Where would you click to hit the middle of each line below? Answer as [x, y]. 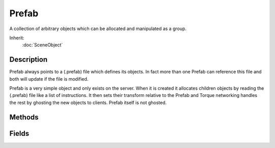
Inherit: [17, 38]
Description [29, 59]
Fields [19, 133]
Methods [24, 117]
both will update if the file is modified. [49, 79]
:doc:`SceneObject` [43, 45]
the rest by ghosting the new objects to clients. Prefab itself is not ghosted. [88, 103]
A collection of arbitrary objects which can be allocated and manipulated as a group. [98, 29]
